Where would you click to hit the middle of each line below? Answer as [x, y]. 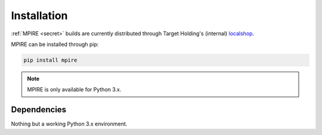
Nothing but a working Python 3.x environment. [69, 124]
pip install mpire [50, 60]
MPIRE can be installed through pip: [55, 44]
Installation [39, 16]
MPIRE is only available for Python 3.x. [74, 90]
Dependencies [39, 110]
